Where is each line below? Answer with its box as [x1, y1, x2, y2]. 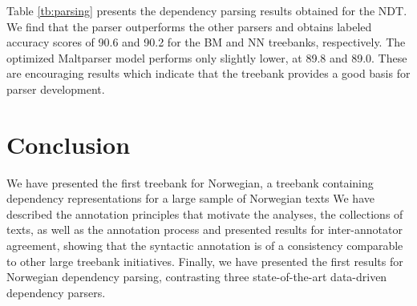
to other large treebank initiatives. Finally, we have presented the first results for [6, 252, 403, 269]
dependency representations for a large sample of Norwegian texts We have [6, 190, 374, 207]
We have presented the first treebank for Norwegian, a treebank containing [6, 174, 374, 191]
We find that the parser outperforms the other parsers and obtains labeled [6, 18, 372, 34]
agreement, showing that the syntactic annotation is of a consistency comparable [6, 237, 403, 254]
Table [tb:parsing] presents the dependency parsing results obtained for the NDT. [6, 2, 407, 18]
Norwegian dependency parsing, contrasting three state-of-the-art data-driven [6, 268, 387, 285]
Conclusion [6, 127, 131, 160]
